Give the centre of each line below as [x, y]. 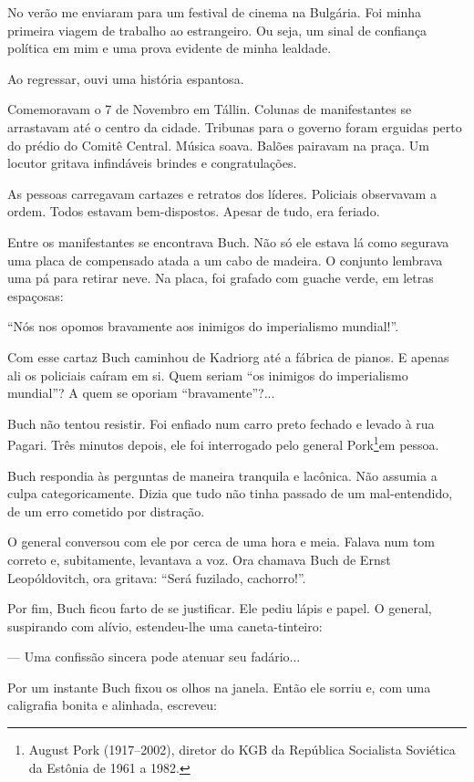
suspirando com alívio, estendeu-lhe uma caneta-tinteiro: [165, 626]
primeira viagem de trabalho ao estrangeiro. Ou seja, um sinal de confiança [217, 30]
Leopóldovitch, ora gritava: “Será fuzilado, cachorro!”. [157, 577]
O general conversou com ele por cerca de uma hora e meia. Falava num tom [221, 542]
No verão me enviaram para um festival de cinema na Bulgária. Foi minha [215, 12]
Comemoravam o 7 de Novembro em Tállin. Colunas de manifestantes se [210, 109]
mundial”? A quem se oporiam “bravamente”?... [141, 393]
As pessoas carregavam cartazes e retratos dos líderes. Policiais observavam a [222, 193]
